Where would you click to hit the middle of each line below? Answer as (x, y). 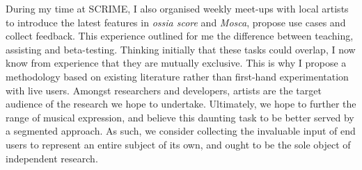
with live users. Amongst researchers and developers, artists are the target (164, 90)
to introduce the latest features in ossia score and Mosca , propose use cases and (176, 22)
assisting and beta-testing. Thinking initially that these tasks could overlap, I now (181, 49)
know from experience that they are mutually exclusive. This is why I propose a (176, 63)
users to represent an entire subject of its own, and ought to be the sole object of (178, 144)
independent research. (52, 158)
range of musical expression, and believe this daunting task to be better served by (180, 117)
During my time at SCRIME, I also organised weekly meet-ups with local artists (177, 8)
